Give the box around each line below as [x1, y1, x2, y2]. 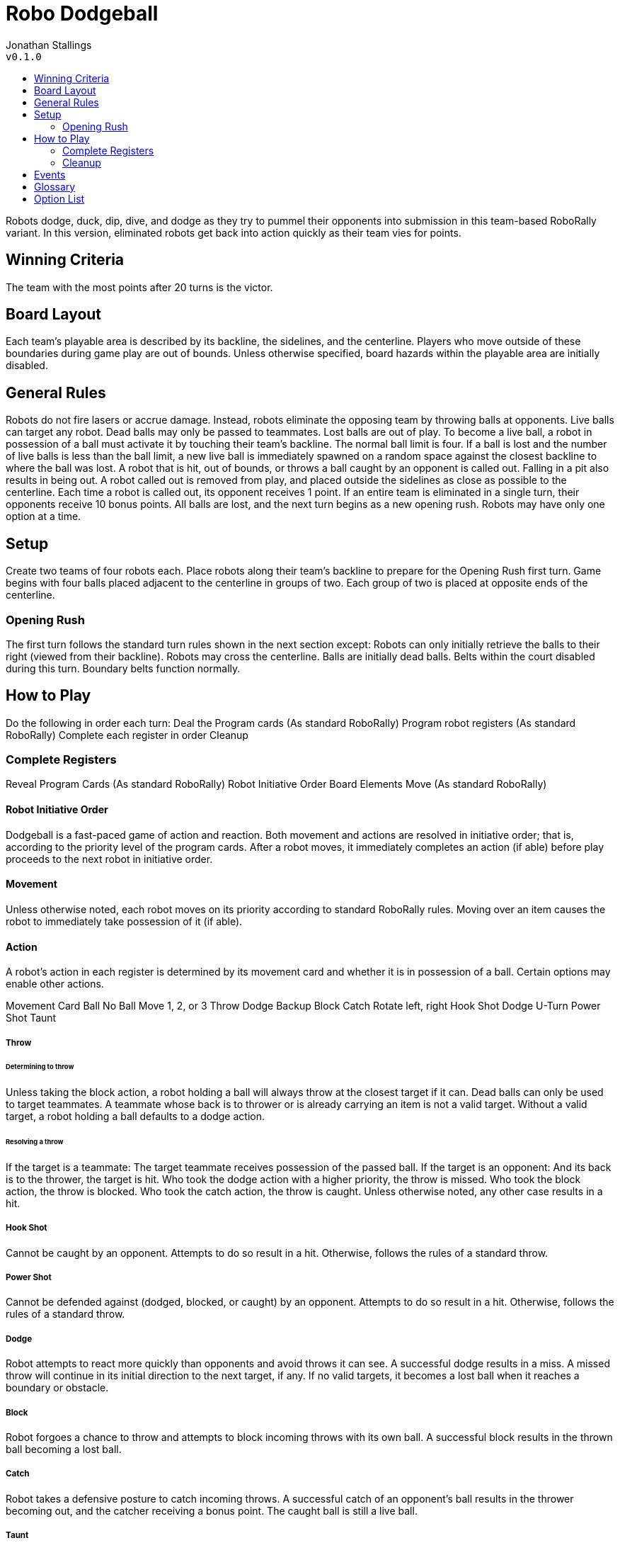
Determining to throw [6, 1063, 74, 1071]
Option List [34, 192, 85, 205]
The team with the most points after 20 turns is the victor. [6, 281, 273, 293]
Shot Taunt [6, 1012, 57, 1024]
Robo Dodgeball [6, 1, 159, 26]
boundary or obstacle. [6, 1381, 109, 1394]
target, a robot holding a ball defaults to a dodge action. [6, 1110, 265, 1123]
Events [34, 168, 66, 181]
